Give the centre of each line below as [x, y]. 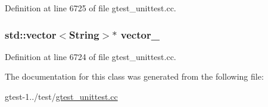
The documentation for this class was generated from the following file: [134, 76]
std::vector [31, 34]
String [84, 34]
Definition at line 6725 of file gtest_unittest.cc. [91, 8]
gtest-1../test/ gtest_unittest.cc [61, 96]
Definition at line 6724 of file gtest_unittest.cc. [91, 56]
